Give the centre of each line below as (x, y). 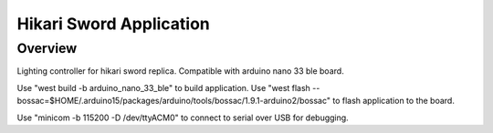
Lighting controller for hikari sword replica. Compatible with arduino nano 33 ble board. (180, 71)
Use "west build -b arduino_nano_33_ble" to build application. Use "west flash (163, 87)
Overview (47, 48)
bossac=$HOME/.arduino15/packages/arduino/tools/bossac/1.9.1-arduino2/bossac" (174, 101)
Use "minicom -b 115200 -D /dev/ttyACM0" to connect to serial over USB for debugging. (183, 118)
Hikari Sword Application (113, 24)
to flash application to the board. (393, 101)
